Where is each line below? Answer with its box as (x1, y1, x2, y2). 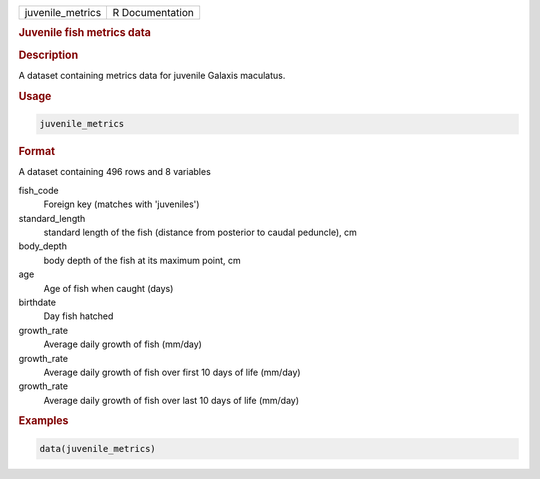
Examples (18, 414, 69, 428)
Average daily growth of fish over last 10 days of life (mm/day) (43, 394, 300, 406)
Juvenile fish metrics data (18, 26, 152, 40)
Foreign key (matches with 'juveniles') (43, 198, 200, 210)
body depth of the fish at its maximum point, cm (43, 254, 242, 266)
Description (18, 48, 79, 62)
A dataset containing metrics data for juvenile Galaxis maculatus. (18, 69, 286, 81)
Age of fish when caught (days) (43, 282, 174, 294)
